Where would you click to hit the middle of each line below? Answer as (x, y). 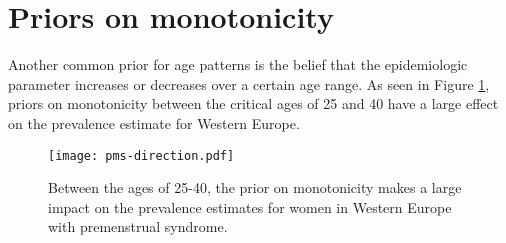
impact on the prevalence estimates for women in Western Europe (250, 206)
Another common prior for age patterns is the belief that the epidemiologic (238, 64)
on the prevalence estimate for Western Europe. (154, 122)
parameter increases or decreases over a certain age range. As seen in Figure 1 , (249, 83)
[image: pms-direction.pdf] (141, 155)
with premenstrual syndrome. (138, 226)
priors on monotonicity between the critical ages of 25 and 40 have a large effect (253, 103)
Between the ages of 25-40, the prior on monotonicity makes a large (255, 187)
